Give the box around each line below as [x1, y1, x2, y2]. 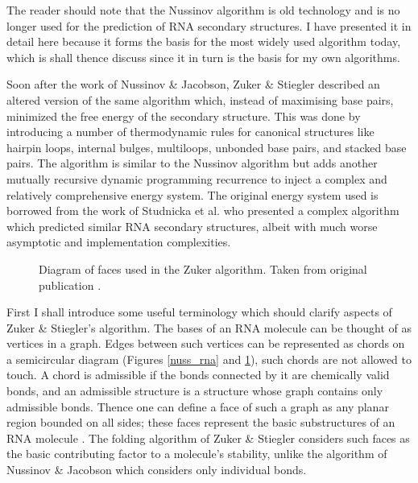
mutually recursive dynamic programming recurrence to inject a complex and [6, 170, 387, 187]
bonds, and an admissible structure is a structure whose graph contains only [6, 382, 383, 399]
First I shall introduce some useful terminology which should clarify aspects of [6, 303, 392, 320]
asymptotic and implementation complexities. [6, 233, 231, 250]
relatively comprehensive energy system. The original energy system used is [6, 186, 379, 203]
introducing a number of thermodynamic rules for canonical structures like [6, 123, 375, 140]
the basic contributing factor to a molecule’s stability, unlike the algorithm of [6, 445, 387, 462]
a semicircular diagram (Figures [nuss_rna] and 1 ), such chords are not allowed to [6, 350, 412, 367]
